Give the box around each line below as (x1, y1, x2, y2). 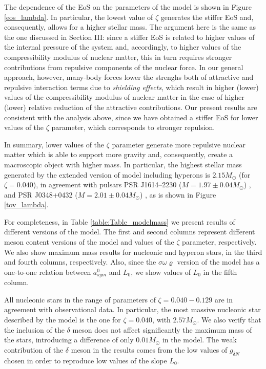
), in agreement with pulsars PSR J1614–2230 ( (33, 179, 182, 190)
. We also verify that (197, 314, 261, 325)
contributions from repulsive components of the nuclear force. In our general (4, 61, 243, 72)
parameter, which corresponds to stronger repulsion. (51, 122, 215, 133)
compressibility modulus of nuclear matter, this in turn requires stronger (4, 51, 232, 62)
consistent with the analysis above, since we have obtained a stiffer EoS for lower (4, 112, 258, 122)
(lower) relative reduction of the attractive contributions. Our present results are (4, 101, 257, 112)
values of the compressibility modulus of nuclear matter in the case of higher (4, 92, 244, 102)
